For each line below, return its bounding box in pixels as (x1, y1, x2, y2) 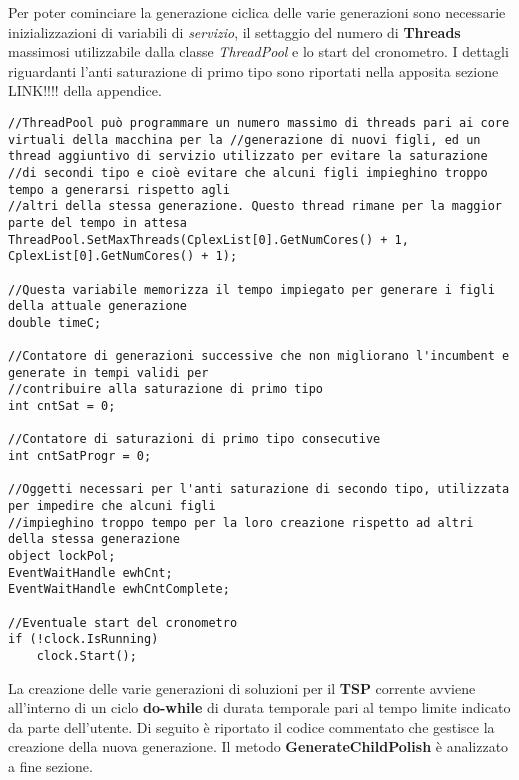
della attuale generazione (8, 299, 187, 314)
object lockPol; (8, 549, 116, 564)
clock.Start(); (36, 648, 137, 663)
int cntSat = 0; (8, 399, 116, 414)
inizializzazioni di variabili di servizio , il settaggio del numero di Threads (8, 21, 461, 42)
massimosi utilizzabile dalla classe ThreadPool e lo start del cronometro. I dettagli (8, 41, 509, 62)
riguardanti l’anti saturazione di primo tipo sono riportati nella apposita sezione (8, 60, 499, 81)
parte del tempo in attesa (8, 215, 187, 230)
